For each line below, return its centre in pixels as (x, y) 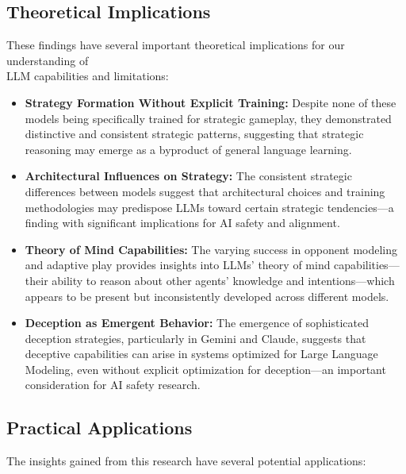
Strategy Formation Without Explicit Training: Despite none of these (211, 102)
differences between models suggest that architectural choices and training (205, 191)
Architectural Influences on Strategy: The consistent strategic (188, 176)
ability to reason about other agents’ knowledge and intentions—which (223, 280)
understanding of (48, 60)
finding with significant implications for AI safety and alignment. (182, 223)
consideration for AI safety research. (113, 385)
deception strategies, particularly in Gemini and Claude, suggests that (195, 338)
